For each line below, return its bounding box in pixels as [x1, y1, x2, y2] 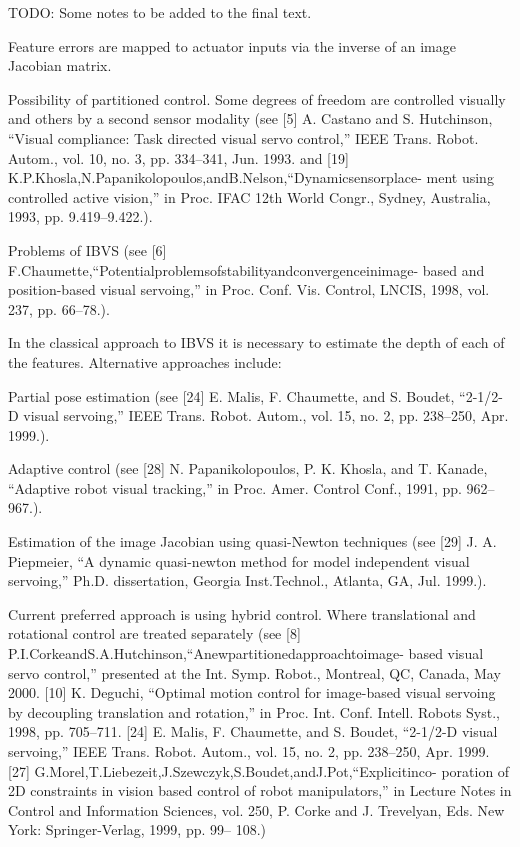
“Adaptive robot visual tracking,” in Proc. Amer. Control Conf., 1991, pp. [8, 477, 462, 498]
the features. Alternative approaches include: [8, 351, 282, 372]
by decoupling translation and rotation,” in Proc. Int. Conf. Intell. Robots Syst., [8, 701, 500, 722]
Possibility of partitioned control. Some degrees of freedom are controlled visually [8, 88, 506, 109]
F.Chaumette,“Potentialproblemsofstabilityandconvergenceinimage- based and [8, 259, 485, 280]
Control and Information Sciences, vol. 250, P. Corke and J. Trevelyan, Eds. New [8, 799, 505, 820]
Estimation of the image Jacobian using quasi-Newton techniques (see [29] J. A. [8, 531, 497, 552]
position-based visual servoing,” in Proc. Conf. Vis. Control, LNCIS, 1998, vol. [8, 279, 490, 300]
